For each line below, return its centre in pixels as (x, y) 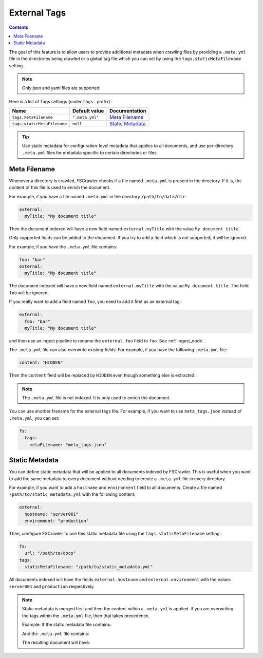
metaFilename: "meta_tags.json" (68, 445)
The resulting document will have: (56, 642)
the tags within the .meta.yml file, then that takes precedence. (86, 616)
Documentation (128, 111)
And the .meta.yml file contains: (56, 634)
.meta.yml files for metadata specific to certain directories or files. (90, 152)
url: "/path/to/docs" (50, 553)
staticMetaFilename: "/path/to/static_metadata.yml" (89, 567)
